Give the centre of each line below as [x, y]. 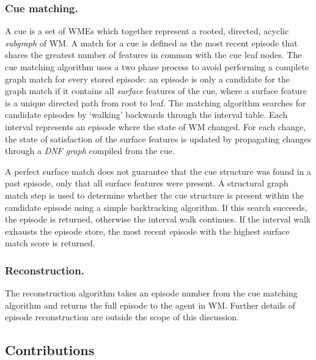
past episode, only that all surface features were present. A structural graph [147, 183]
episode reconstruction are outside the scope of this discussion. [122, 317]
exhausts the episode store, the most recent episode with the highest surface [147, 231]
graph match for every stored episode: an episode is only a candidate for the [148, 79]
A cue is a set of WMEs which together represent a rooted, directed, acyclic [147, 31]
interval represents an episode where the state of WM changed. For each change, [156, 126]
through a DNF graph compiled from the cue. [90, 151]
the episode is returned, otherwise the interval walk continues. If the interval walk [158, 219]
